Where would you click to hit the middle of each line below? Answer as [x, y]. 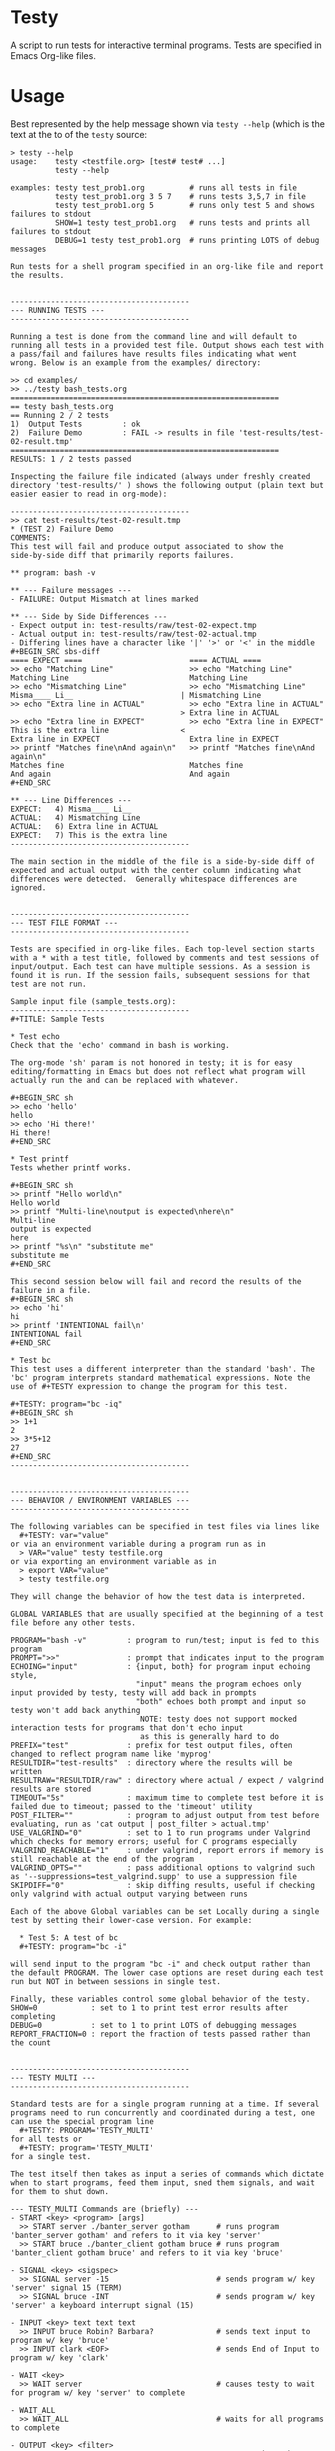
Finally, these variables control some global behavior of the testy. [160, 1999]
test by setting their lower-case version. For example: [131, 1920]
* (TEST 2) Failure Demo [62, 529]
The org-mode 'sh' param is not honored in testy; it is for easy [151, 1062]
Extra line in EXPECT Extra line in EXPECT [145, 739]
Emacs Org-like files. [53, 55]
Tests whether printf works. [71, 1167]
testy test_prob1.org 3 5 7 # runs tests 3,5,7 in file [180, 196]
